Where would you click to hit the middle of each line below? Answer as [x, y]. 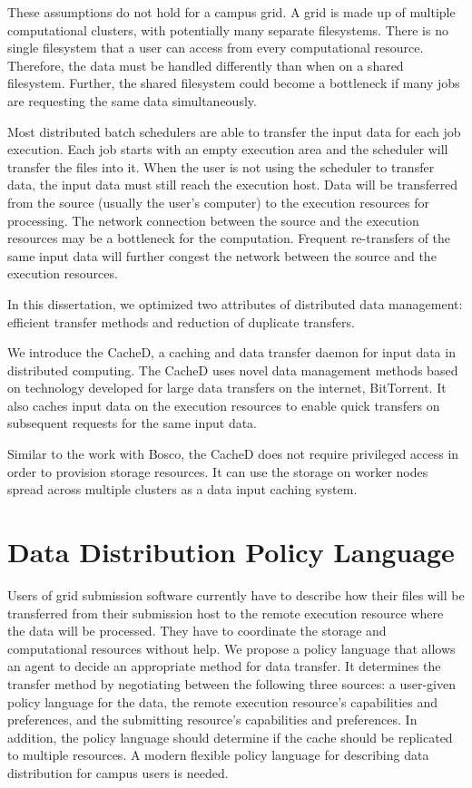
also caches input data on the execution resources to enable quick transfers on [224, 405]
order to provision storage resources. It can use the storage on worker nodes [218, 471]
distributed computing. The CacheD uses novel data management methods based [233, 370]
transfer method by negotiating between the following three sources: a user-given [231, 683]
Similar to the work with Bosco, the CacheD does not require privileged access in [233, 454]
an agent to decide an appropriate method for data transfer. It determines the [224, 666]
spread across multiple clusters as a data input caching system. [182, 489]
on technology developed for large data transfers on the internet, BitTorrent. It [227, 388]
